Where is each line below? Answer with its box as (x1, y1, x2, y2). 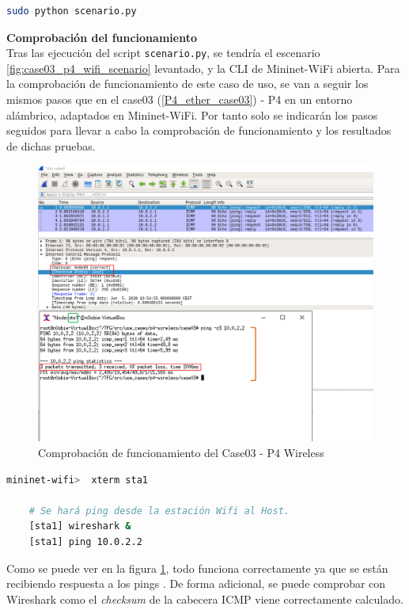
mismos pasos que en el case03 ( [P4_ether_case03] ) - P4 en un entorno (6, 91, 353, 108)
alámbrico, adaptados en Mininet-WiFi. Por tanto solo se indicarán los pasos (6, 106, 378, 123)
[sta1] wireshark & (28, 520, 131, 532)
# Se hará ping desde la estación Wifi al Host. (28, 505, 290, 517)
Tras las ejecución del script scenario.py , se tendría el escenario (6, 44, 320, 61)
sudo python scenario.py (6, 6, 137, 17)
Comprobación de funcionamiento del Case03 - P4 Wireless (38, 444, 324, 461)
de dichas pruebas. (6, 137, 96, 154)
